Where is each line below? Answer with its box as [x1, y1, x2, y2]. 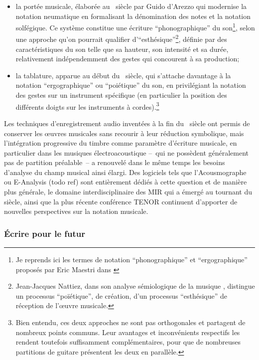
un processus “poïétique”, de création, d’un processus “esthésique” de [15, 290, 228, 301]
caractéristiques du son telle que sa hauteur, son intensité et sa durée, [15, 43, 229, 54]
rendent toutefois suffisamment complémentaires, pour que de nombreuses [15, 337, 241, 347]
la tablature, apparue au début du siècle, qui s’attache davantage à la [15, 70, 231, 80]
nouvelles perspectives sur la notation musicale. [4, 206, 148, 216]
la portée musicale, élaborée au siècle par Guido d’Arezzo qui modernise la [15, 1, 247, 11]
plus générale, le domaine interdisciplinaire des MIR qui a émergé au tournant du [4, 186, 253, 197]
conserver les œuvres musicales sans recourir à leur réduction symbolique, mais [4, 128, 244, 138]
